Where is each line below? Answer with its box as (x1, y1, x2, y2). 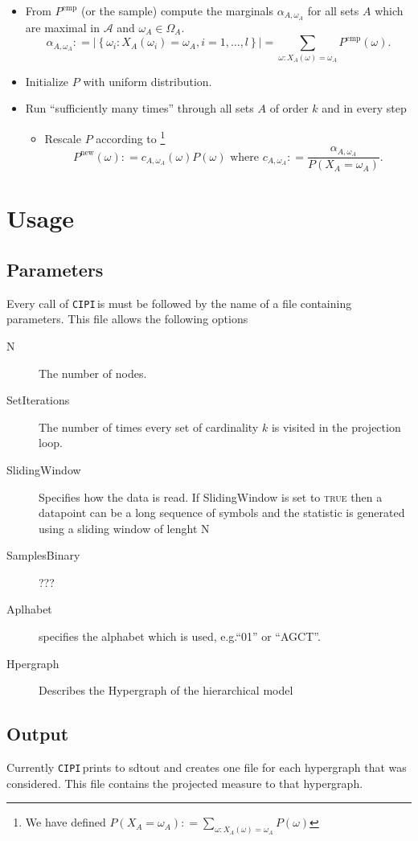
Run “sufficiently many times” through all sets (25, 100, 254, 117)
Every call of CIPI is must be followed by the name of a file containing (6, 294, 352, 311)
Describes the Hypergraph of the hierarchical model (39, 682, 293, 699)
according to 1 (96, 127, 166, 146)
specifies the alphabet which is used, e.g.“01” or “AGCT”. (39, 628, 321, 645)
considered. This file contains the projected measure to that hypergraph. (6, 774, 363, 791)
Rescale (44, 129, 81, 146)
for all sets (307, 2, 359, 18)
